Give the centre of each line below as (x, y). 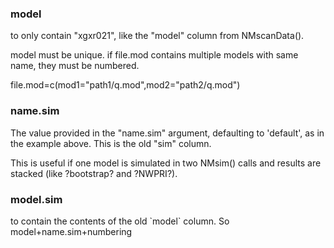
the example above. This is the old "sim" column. (111, 143)
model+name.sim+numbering (71, 231)
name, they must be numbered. (75, 66)
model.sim (36, 199)
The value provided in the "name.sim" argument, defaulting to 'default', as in (167, 133)
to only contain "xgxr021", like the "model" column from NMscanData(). (157, 36)
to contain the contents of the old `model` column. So (120, 221)
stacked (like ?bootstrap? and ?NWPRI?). (94, 173)
